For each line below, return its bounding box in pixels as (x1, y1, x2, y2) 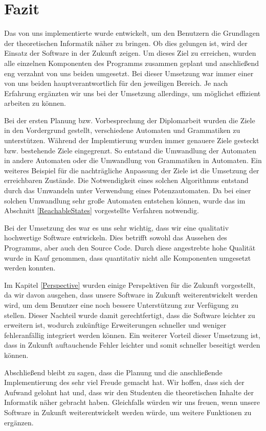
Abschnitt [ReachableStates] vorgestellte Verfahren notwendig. (4, 205, 199, 216)
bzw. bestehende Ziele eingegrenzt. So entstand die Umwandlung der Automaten (4, 145, 256, 155)
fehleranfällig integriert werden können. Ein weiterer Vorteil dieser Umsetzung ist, (4, 329, 260, 340)
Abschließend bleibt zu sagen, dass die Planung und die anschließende (4, 367, 223, 377)
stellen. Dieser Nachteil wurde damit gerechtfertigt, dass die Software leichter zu (4, 309, 255, 320)
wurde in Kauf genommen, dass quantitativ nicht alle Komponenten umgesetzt (4, 252, 251, 263)
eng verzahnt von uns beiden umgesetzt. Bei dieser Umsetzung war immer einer (4, 67, 254, 78)
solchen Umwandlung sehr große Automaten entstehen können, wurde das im (4, 195, 246, 206)
